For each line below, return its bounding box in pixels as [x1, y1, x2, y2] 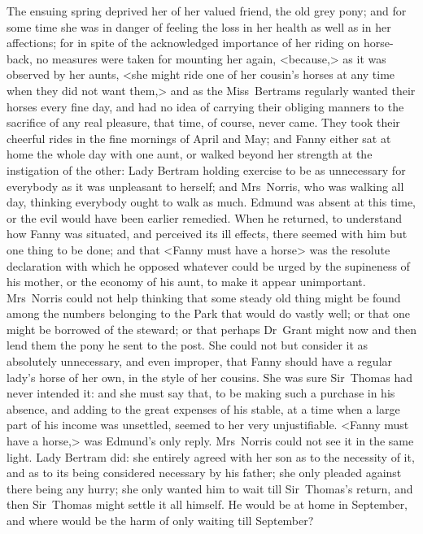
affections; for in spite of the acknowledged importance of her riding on [7, 34, 360, 51]
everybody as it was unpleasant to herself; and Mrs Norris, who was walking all [7, 177, 404, 194]
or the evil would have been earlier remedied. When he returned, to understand [7, 209, 403, 226]
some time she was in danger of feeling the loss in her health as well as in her [7, 18, 391, 35]
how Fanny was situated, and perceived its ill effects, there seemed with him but [7, 225, 408, 242]
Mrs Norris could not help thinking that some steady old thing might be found [7, 289, 401, 306]
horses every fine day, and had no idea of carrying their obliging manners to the [7, 98, 404, 115]
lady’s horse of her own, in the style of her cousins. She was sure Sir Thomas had [7, 368, 412, 385]
